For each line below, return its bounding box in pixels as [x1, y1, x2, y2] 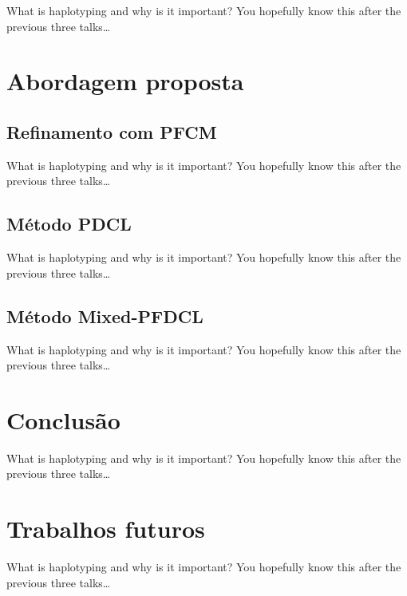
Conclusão [6, 403, 121, 436]
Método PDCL [6, 211, 132, 236]
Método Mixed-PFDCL [6, 303, 203, 328]
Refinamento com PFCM [6, 119, 217, 144]
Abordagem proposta [6, 65, 244, 97]
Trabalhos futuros [6, 512, 205, 545]
